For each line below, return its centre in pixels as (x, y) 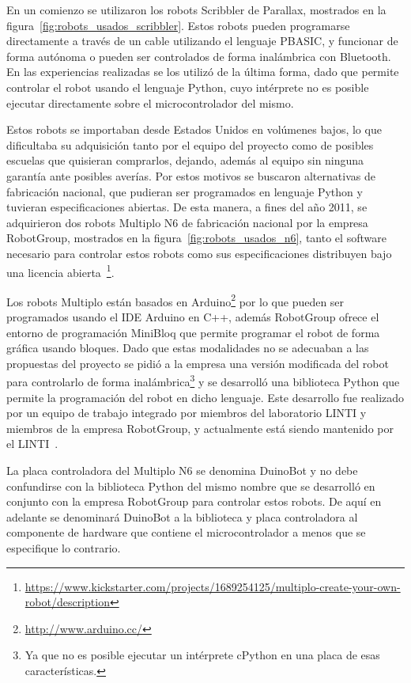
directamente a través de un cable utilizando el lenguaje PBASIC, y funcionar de (202, 41)
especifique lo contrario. (64, 547)
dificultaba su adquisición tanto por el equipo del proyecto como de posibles (190, 144)
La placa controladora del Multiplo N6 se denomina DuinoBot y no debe (182, 470)
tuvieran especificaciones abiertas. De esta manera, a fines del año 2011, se (187, 207)
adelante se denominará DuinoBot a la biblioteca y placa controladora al (182, 516)
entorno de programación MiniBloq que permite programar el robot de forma (193, 332)
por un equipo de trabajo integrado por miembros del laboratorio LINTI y (187, 413)
